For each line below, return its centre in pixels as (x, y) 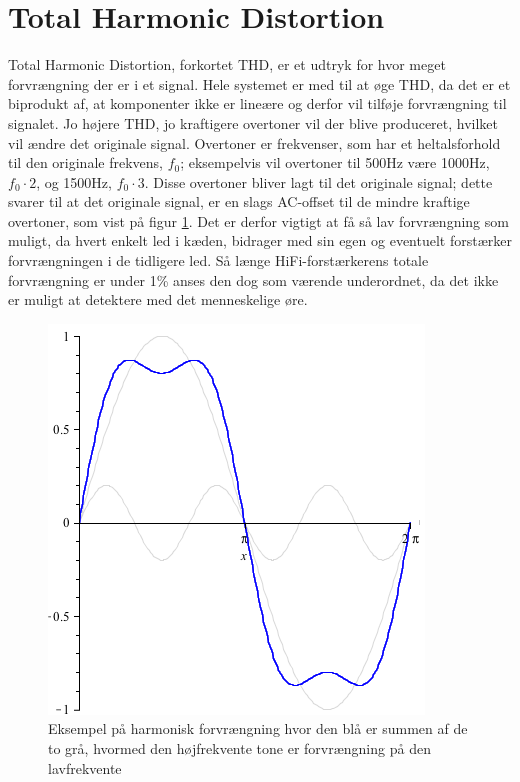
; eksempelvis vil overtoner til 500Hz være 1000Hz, (335, 162)
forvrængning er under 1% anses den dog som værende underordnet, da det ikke (253, 279)
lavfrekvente (85, 767)
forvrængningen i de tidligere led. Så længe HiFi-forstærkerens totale (218, 260)
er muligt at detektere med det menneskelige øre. (158, 299)
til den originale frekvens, (85, 162)
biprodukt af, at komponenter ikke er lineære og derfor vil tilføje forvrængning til (257, 103)
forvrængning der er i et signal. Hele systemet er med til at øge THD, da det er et (259, 83)
